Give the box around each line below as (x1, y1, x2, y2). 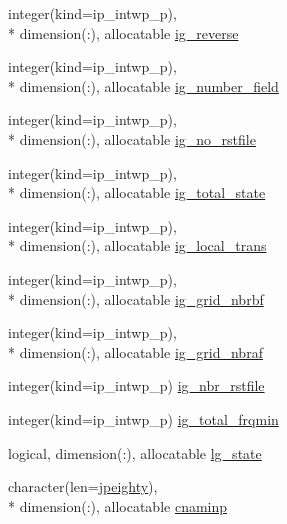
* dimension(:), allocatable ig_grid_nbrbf (8, 288, 264, 309)
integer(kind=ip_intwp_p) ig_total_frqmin (8, 408, 279, 429)
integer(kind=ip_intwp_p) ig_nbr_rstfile (8, 375, 265, 396)
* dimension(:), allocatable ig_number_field (8, 75, 279, 96)
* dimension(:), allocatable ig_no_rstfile (8, 128, 256, 149)
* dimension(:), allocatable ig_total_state (8, 182, 266, 203)
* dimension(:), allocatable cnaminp (8, 495, 228, 516)
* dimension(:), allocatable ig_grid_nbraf (8, 341, 263, 362)
